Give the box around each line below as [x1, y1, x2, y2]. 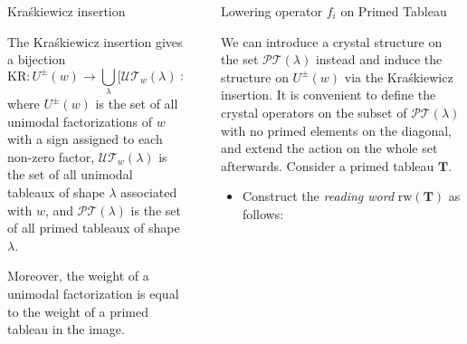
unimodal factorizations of [7, 111, 152, 130]
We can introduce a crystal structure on [221, 32, 443, 51]
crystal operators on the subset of [221, 102, 407, 121]
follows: [242, 204, 284, 223]
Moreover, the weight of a [7, 266, 149, 285]
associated [120, 183, 177, 202]
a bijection [7, 50, 66, 69]
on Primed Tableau [340, 2, 447, 20]
